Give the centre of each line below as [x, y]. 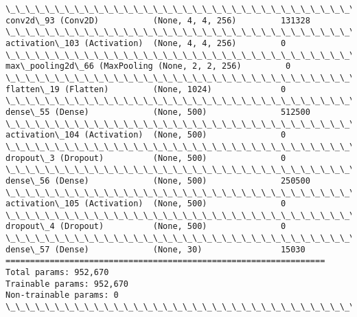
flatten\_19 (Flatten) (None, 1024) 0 [146, 89]
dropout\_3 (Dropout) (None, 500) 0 [146, 158]
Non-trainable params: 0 [62, 295]
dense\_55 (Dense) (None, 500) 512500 [158, 112]
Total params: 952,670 [57, 273]
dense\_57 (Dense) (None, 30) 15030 [156, 249]
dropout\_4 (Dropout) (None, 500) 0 [146, 227]
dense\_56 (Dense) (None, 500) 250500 [158, 181]
